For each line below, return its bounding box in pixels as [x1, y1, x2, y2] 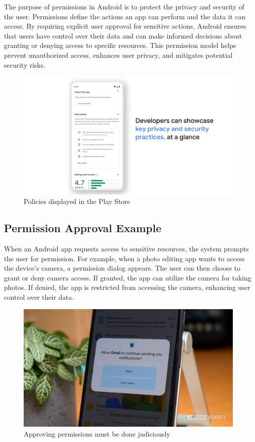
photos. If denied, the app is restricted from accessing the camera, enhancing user [4, 282, 251, 292]
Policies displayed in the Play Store [24, 196, 131, 206]
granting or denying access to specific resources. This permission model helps [4, 40, 236, 50]
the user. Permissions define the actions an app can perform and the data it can [4, 11, 246, 21]
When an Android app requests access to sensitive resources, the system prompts [4, 243, 249, 254]
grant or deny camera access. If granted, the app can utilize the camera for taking [4, 272, 252, 282]
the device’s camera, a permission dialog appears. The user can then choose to [4, 263, 241, 273]
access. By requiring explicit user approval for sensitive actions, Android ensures [4, 21, 247, 31]
